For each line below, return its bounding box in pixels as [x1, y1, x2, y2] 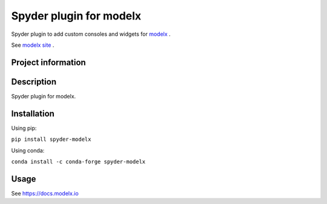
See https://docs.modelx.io [11, 189, 79, 197]
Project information [11, 57, 86, 67]
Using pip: [11, 124, 37, 132]
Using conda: [11, 146, 45, 154]
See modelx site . [11, 41, 54, 49]
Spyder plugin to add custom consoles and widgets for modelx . [11, 30, 171, 38]
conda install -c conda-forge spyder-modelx [11, 158, 146, 165]
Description [11, 76, 57, 87]
